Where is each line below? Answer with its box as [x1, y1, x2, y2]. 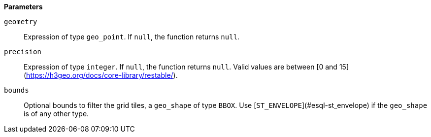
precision [4, 48, 41, 56]
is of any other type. [24, 109, 89, 118]
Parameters [4, 2, 43, 11]
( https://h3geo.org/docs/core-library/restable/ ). [24, 71, 178, 79]
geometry [4, 18, 37, 26]
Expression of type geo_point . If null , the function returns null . [24, 33, 240, 41]
